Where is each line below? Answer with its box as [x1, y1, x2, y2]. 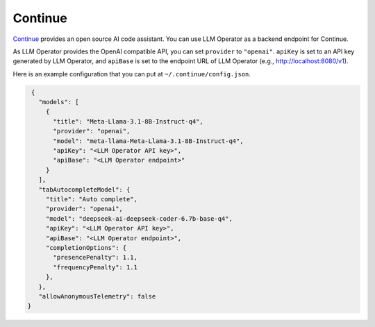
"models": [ [38, 98, 79, 106]
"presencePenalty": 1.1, [53, 253, 138, 262]
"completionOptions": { [45, 244, 127, 251]
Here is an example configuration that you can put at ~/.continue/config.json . [12, 69, 251, 78]
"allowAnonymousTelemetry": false [38, 292, 156, 300]
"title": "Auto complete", [45, 195, 138, 203]
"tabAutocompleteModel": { [38, 185, 131, 194]
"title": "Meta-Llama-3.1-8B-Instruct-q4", [53, 117, 204, 125]
